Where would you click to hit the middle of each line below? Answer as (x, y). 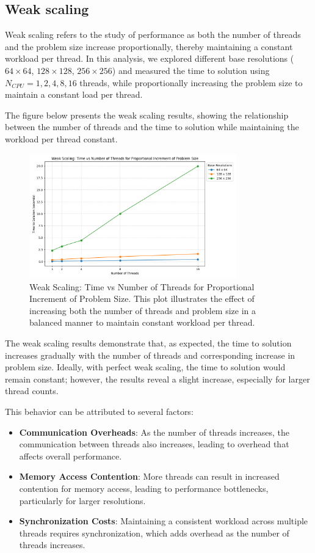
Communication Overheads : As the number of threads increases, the (154, 432)
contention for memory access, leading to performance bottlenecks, (144, 488)
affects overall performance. (71, 456)
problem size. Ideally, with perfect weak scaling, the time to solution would (145, 367)
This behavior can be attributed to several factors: (99, 411)
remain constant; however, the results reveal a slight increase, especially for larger (157, 379)
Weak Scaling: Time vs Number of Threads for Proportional (142, 286)
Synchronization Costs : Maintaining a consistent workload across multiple (164, 521)
